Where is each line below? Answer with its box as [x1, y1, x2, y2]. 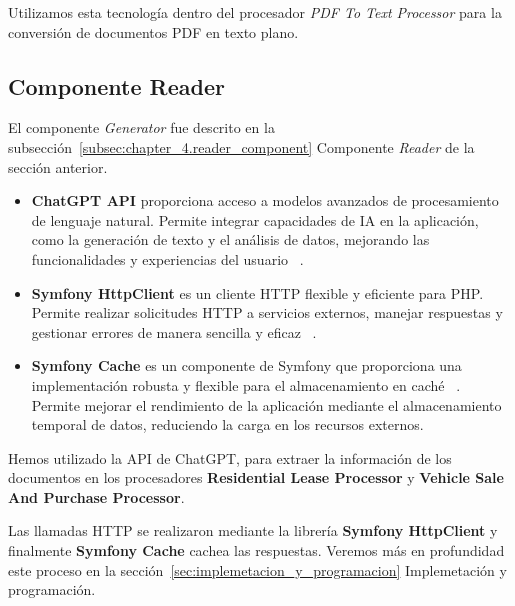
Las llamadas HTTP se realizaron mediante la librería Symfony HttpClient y [8, 520, 498, 541]
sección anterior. [8, 156, 108, 177]
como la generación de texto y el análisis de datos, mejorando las [31, 229, 430, 250]
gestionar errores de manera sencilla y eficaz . [31, 321, 317, 342]
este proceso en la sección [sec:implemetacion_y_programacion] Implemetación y [8, 559, 507, 580]
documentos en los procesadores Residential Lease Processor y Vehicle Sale [8, 467, 504, 488]
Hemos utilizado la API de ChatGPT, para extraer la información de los [8, 447, 452, 468]
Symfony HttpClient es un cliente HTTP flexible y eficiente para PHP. [31, 282, 484, 303]
